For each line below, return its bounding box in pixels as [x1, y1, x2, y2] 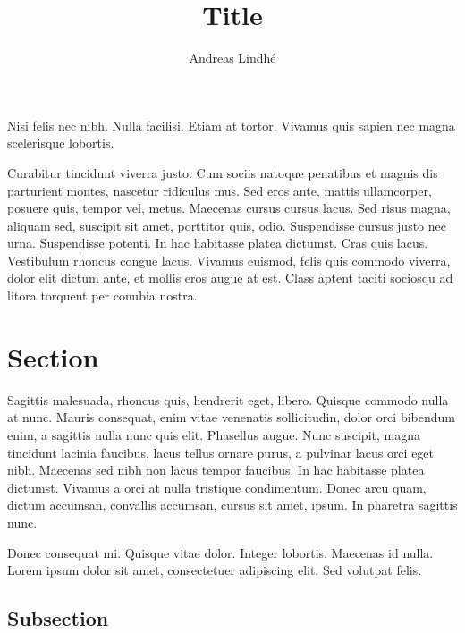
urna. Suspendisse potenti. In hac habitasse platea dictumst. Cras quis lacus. [7, 233, 428, 252]
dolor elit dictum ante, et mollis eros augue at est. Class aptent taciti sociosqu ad [7, 268, 453, 287]
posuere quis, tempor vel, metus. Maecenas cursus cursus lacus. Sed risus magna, [7, 198, 451, 217]
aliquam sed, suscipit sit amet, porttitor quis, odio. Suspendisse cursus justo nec [7, 215, 446, 234]
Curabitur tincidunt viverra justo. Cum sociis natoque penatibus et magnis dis [7, 163, 438, 181]
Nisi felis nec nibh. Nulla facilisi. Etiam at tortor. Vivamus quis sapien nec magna [7, 115, 455, 134]
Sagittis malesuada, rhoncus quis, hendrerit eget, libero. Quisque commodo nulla [7, 390, 449, 409]
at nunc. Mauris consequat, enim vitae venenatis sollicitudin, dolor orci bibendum [7, 408, 455, 426]
